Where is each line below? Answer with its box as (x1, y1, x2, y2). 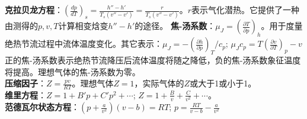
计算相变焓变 (58, 20, 108, 32)
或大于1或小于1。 (190, 77, 257, 89)
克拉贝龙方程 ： (5, 4, 63, 15)
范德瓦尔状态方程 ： (5, 101, 79, 113)
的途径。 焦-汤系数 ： (135, 20, 216, 32)
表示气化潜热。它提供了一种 (191, 4, 300, 15)
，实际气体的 (134, 77, 184, 89)
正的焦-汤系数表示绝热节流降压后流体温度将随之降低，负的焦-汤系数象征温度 (5, 53, 301, 66)
